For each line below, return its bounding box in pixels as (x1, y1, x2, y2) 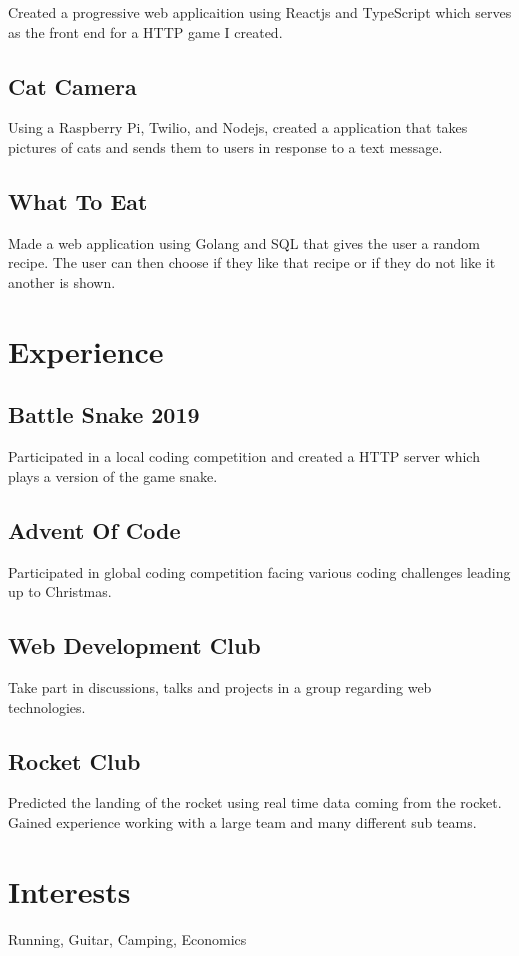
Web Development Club (8, 630, 261, 661)
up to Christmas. (8, 581, 112, 602)
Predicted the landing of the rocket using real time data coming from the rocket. (8, 792, 502, 813)
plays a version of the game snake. (8, 465, 218, 486)
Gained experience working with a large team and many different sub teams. (8, 811, 477, 832)
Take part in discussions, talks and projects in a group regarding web (8, 676, 432, 697)
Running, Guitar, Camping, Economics (8, 928, 247, 949)
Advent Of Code (8, 514, 181, 545)
